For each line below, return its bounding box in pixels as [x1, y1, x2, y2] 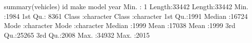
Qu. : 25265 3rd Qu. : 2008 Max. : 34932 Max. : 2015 [4, 29, 150, 40]
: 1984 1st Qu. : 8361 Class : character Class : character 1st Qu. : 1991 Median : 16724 [4, 11, 248, 21]
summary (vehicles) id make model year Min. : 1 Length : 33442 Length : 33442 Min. [4, 1, 249, 11]
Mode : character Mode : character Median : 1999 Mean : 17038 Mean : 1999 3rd [4, 20, 236, 30]
